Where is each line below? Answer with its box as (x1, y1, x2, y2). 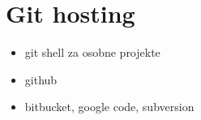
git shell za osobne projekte (24, 44, 160, 61)
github (24, 71, 58, 88)
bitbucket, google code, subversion (24, 98, 195, 115)
